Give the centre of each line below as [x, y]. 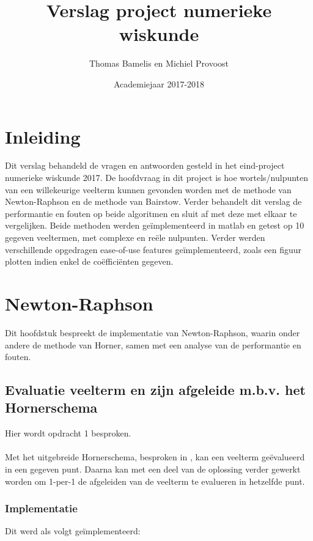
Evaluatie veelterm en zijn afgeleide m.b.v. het [155, 390]
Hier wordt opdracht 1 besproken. [68, 433]
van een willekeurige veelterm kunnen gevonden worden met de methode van [148, 189]
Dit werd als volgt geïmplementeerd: [73, 531]
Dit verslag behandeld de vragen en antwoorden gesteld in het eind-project [145, 165]
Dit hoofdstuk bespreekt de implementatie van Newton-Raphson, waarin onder [153, 332]
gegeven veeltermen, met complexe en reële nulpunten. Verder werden [135, 237]
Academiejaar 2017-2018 [159, 83]
